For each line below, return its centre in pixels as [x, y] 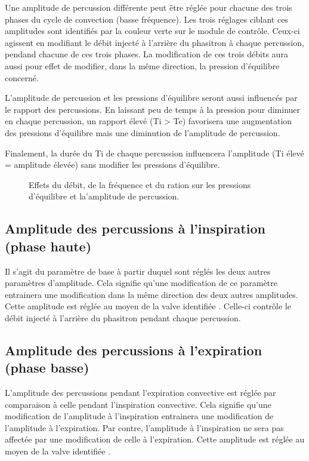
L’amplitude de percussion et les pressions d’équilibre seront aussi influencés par [151, 98]
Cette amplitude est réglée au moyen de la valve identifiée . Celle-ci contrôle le [148, 306]
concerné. [22, 77]
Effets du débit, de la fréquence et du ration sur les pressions [140, 184]
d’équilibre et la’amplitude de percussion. [104, 196]
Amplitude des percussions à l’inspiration [135, 228]
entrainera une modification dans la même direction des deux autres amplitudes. [152, 294]
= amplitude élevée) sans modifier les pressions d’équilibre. [112, 165]
